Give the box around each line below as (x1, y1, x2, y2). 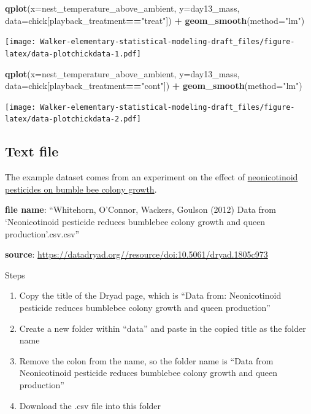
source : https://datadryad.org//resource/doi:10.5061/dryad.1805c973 (5, 248, 268, 261)
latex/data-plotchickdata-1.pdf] (5, 49, 141, 58)
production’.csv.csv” (5, 227, 80, 240)
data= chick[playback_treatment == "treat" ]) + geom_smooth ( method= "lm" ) (5, 13, 305, 26)
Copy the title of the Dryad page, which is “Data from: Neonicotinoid (19, 289, 282, 302)
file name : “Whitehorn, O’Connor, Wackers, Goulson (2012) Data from (5, 203, 276, 216)
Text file (5, 142, 59, 161)
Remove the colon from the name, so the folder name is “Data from (19, 354, 274, 367)
